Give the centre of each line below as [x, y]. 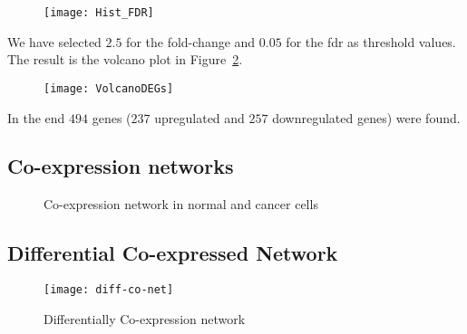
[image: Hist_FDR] [99, 13]
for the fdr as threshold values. [371, 41]
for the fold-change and [191, 41]
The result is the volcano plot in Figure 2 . [125, 59]
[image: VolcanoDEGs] [109, 88]
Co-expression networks [121, 166]
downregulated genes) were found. [366, 117]
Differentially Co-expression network [145, 318]
